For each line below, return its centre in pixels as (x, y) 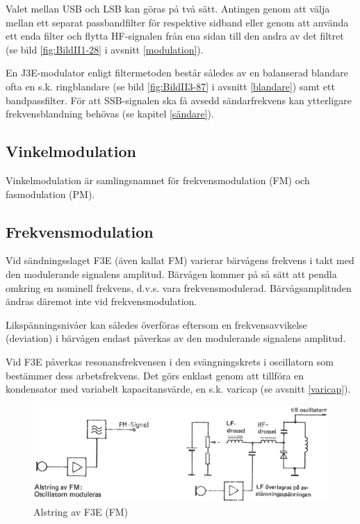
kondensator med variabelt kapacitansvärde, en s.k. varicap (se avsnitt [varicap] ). (178, 389)
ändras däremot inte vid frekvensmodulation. (101, 301)
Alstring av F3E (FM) (81, 511)
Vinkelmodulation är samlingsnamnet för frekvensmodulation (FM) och (158, 180)
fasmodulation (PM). (50, 194)
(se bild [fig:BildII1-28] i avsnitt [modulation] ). (105, 49)
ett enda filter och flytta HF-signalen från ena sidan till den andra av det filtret (175, 36)
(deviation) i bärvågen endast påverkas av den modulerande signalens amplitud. (176, 338)
